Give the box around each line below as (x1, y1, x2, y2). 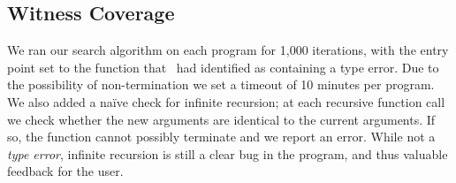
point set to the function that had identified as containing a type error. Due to (7, 57, 439, 76)
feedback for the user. (7, 162, 124, 180)
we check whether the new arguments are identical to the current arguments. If (7, 110, 436, 128)
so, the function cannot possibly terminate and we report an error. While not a (7, 127, 436, 146)
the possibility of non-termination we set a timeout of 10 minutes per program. (7, 75, 435, 94)
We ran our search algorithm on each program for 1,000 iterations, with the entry (7, 41, 449, 59)
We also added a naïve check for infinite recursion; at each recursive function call (7, 92, 445, 111)
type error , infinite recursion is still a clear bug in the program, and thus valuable (7, 144, 448, 163)
